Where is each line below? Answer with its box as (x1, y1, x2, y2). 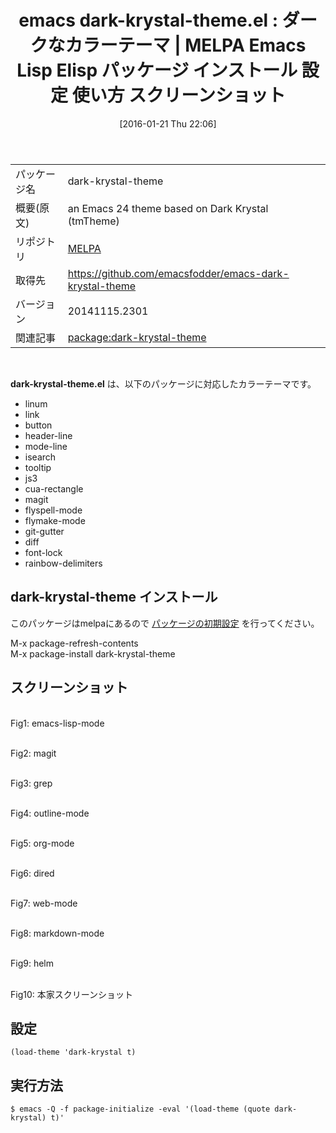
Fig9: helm (10, 957, 54, 969)
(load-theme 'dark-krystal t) (10, 1047, 137, 1058)
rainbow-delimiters (24, 557, 103, 569)
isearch (24, 451, 57, 463)
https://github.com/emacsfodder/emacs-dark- (67, 266, 290, 280)
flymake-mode (24, 514, 86, 526)
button (24, 419, 53, 431)
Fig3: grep (10, 777, 53, 789)
